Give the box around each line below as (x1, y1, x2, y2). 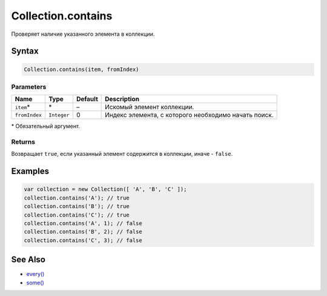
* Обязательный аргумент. (11, 123, 81, 130)
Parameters (11, 82, 47, 91)
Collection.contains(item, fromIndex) (24, 66, 139, 73)
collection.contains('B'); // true (24, 203, 130, 210)
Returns (11, 138, 36, 146)
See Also (11, 255, 45, 265)
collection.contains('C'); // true (24, 211, 130, 218)
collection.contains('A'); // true (24, 194, 130, 201)
